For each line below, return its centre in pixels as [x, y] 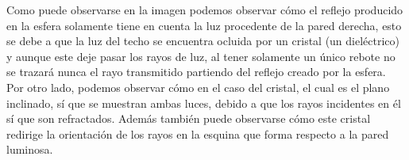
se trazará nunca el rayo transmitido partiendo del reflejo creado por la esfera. [196, 72]
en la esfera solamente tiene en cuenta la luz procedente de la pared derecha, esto [204, 25]
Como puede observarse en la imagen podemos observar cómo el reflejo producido [205, 10]
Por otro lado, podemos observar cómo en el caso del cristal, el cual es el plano [198, 87]
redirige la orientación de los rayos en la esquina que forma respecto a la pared [198, 133]
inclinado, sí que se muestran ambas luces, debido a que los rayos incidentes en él [204, 103]
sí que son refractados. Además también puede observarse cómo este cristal [189, 118]
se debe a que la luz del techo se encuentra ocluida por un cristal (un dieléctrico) [203, 41]
